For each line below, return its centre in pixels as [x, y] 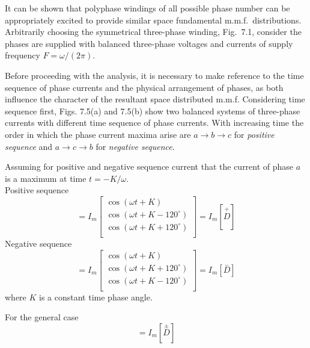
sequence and [29, 146]
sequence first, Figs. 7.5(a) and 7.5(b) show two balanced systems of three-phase [153, 110]
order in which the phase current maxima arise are [98, 134]
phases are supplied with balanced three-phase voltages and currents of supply [149, 43]
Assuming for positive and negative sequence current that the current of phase [149, 166]
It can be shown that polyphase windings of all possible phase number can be [147, 8]
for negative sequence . [135, 146]
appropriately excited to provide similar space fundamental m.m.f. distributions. [153, 20]
